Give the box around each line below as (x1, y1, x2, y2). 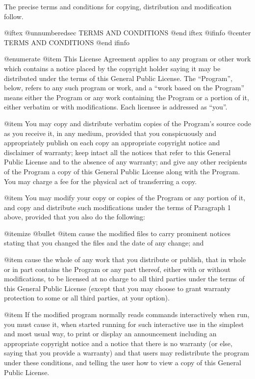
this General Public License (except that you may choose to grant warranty (4, 283, 231, 293)
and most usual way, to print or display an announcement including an (4, 328, 217, 339)
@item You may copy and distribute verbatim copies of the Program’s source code (4, 118, 251, 128)
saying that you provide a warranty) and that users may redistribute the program (4, 348, 249, 358)
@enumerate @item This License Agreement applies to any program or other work (4, 54, 251, 64)
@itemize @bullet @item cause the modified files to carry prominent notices (4, 228, 230, 238)
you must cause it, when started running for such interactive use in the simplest (4, 319, 244, 329)
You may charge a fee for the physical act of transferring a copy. (4, 176, 197, 186)
